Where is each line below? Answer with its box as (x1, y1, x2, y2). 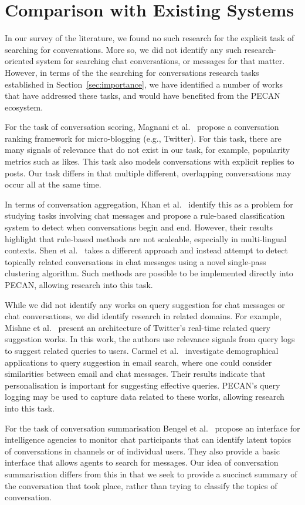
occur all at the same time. (5, 178, 101, 190)
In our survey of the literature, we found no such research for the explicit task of (5, 32, 294, 44)
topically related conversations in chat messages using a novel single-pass (5, 255, 266, 267)
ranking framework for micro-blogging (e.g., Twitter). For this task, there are (5, 132, 282, 144)
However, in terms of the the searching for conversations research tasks (5, 66, 259, 78)
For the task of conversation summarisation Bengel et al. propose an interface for (5, 422, 300, 434)
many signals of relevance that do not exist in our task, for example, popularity (5, 143, 290, 156)
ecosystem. (5, 101, 43, 113)
